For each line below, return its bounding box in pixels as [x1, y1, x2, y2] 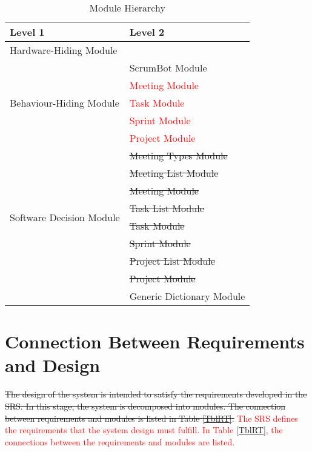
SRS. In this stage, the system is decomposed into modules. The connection [5, 399, 286, 412]
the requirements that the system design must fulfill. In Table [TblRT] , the [5, 424, 283, 436]
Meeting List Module [129, 166, 219, 180]
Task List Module [129, 201, 204, 215]
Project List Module [129, 254, 215, 268]
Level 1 [10, 25, 45, 39]
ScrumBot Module [129, 61, 207, 75]
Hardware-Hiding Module [10, 43, 118, 57]
